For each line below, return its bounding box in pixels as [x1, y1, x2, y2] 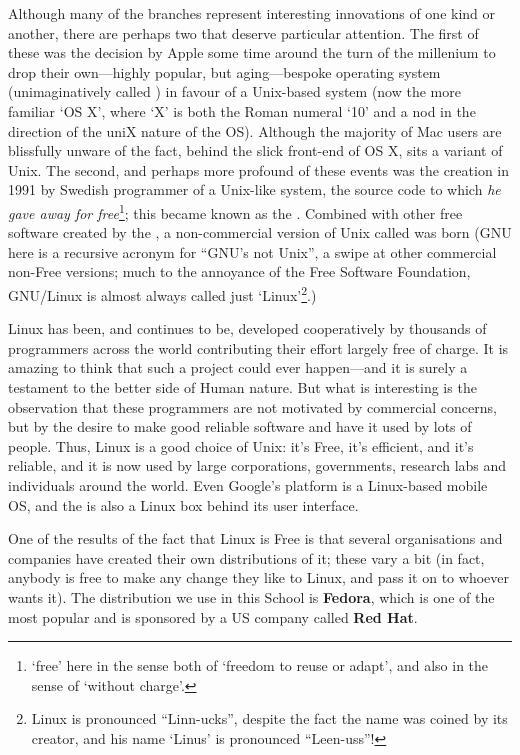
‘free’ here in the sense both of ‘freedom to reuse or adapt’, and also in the [31, 655, 489, 676]
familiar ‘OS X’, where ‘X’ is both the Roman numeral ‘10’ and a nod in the [8, 100, 476, 121]
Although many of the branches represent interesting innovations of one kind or [8, 3, 496, 23]
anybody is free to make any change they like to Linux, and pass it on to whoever [8, 567, 509, 588]
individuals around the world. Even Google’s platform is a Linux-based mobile [8, 474, 488, 495]
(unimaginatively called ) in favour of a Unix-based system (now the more [8, 81, 461, 102]
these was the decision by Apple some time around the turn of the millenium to [8, 42, 496, 63]
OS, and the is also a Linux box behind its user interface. [8, 494, 359, 515]
